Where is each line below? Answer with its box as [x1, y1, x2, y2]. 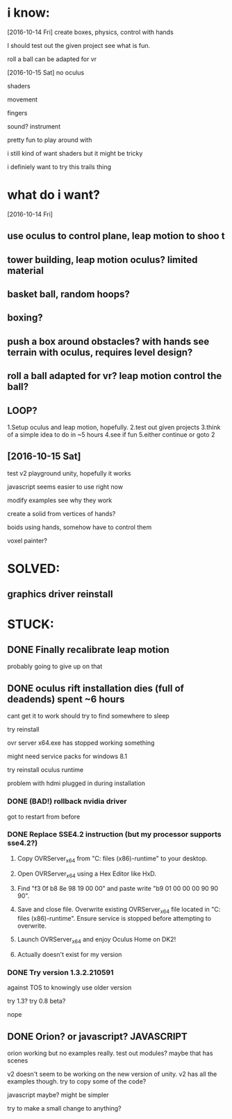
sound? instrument [7, 122, 61, 130]
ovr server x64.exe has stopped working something [7, 739, 155, 747]
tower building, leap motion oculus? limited [7, 254, 198, 266]
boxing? [7, 312, 43, 324]
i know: [7, 5, 50, 21]
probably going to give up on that [7, 662, 103, 670]
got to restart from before [7, 812, 81, 821]
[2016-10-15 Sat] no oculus [7, 68, 85, 77]
